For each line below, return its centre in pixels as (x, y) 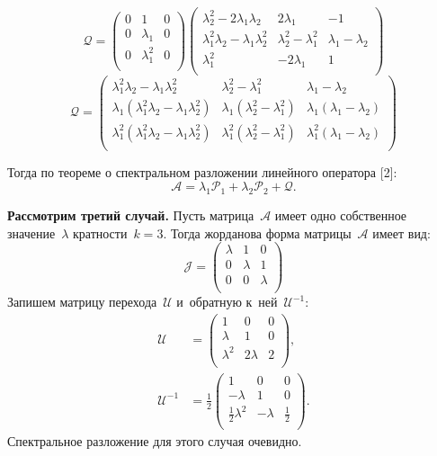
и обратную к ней (227, 302)
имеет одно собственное (341, 215)
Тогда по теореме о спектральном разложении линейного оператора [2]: (202, 171)
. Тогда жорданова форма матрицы (257, 232)
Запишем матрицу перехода (82, 302)
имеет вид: (401, 232)
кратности (100, 232)
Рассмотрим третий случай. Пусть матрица (131, 215)
